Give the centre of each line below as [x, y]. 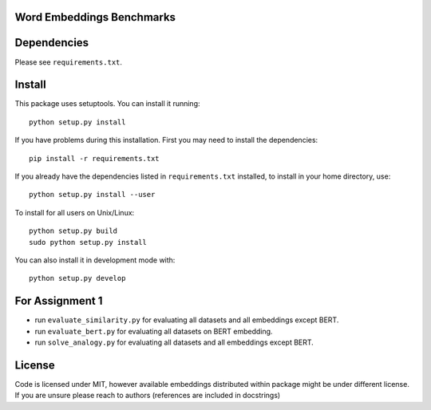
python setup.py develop [77, 278]
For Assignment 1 [59, 301]
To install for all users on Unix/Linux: [75, 212]
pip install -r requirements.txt [94, 158]
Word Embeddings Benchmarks [95, 17]
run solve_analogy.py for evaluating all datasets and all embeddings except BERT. [174, 342]
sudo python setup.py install [88, 242]
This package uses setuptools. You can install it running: [107, 104]
